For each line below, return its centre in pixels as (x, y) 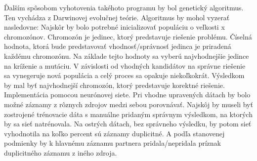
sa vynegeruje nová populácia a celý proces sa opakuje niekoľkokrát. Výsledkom (124, 75)
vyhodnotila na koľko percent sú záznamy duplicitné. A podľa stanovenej (114, 133)
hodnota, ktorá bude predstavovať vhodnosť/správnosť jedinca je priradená (118, 46)
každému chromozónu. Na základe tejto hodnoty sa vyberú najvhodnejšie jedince (127, 56)
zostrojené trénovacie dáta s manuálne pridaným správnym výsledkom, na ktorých (128, 114)
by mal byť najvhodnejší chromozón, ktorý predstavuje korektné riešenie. (114, 85)
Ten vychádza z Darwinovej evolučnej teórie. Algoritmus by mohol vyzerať (117, 17)
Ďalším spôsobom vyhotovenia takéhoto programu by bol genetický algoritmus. (124, 7)
